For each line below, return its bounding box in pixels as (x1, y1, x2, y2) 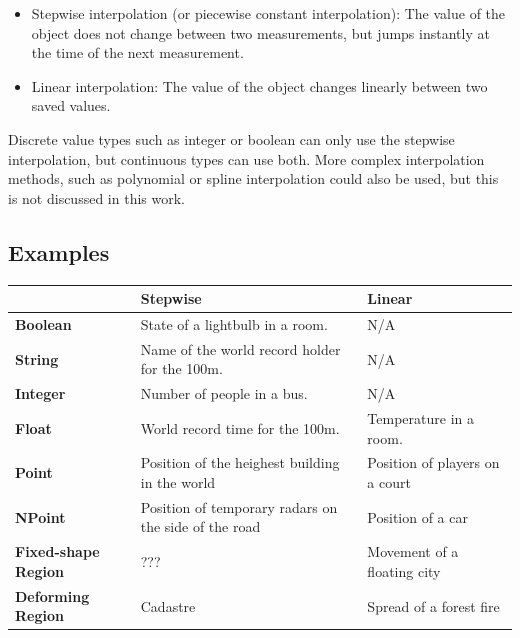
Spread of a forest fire (367, 595, 500, 616)
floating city (367, 560, 441, 581)
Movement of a (367, 541, 459, 562)
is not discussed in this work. (8, 187, 185, 208)
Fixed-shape (15, 541, 100, 562)
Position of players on (367, 452, 500, 473)
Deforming (15, 585, 90, 606)
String (15, 348, 59, 369)
